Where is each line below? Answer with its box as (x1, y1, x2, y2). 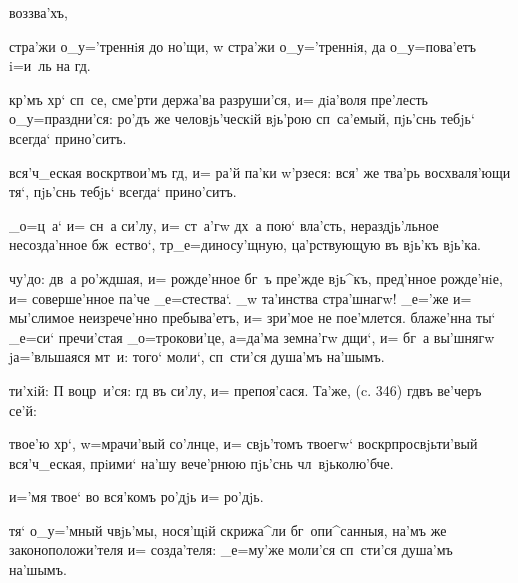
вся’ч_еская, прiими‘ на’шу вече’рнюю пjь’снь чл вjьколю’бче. (9, 452, 394, 473)
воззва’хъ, (9, 2, 68, 22)
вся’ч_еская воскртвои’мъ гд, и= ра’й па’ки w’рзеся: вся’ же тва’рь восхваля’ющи (9, 161, 511, 182)
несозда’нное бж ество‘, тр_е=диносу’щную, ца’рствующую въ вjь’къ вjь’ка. (9, 234, 481, 255)
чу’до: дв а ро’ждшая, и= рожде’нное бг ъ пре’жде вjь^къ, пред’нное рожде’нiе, (9, 267, 503, 288)
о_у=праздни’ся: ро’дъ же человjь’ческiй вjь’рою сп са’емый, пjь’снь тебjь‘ (9, 108, 475, 129)
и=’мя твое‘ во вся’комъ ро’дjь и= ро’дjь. (9, 486, 264, 507)
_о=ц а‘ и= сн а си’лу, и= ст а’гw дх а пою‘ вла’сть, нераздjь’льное (9, 214, 439, 235)
